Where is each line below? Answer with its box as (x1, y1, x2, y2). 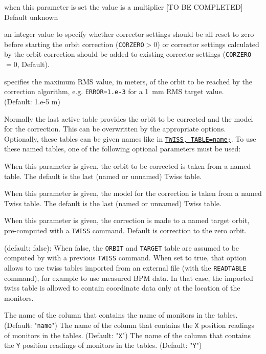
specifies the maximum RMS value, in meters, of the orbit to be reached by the (4, 76, 253, 86)
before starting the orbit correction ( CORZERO (4, 38, 144, 49)
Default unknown (4, 11, 58, 22)
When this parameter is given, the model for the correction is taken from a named (4, 188, 262, 198)
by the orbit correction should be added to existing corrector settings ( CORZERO (4, 49, 252, 59)
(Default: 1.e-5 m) (4, 96, 60, 106)
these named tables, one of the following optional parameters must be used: (4, 143, 241, 154)
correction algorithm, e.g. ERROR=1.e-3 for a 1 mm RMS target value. (4, 86, 224, 97)
